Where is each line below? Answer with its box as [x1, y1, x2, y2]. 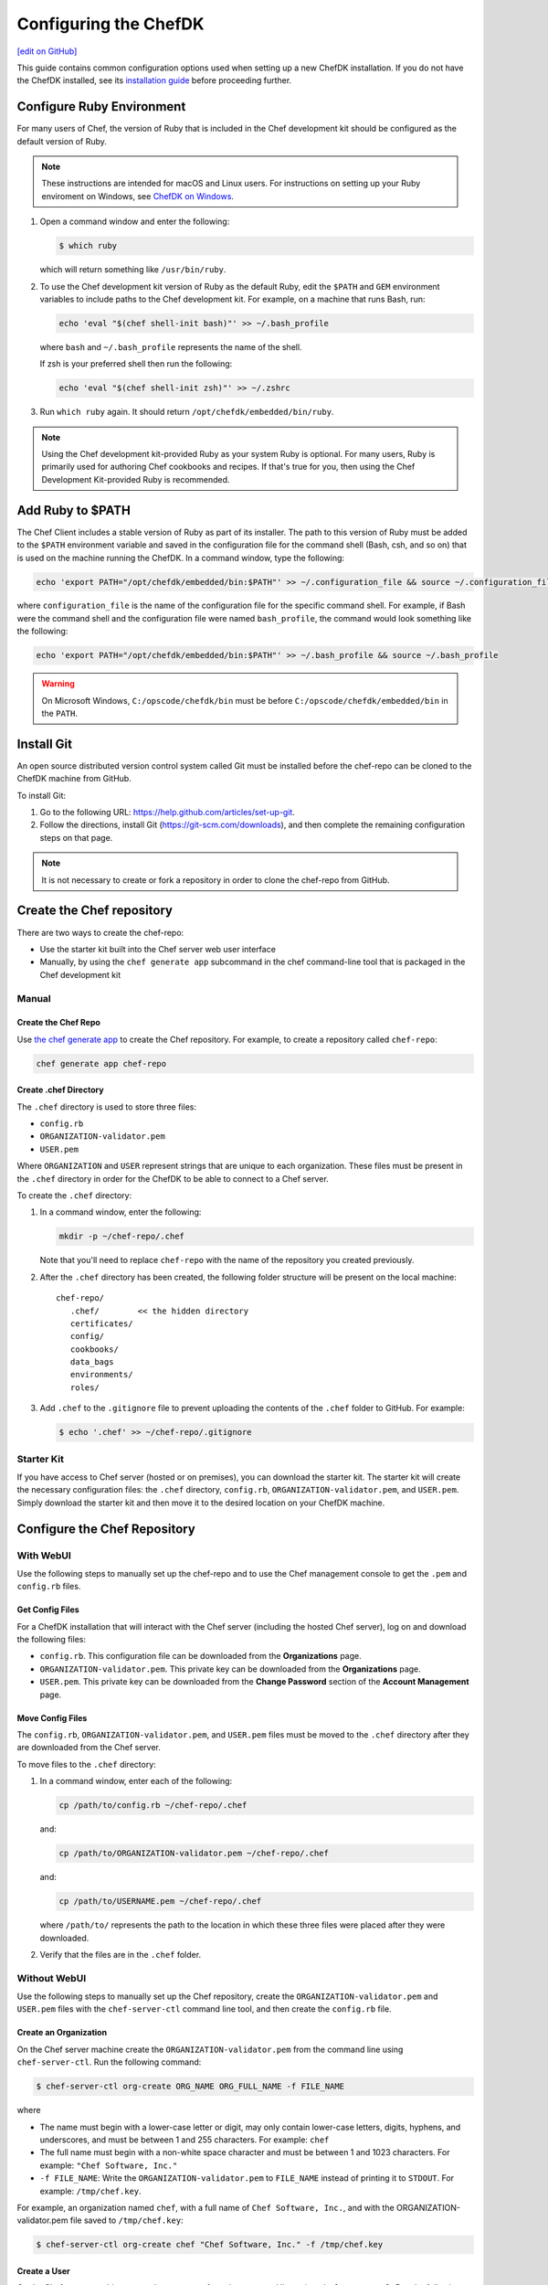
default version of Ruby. [16, 135, 107, 146]
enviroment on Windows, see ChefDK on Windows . [41, 190, 235, 201]
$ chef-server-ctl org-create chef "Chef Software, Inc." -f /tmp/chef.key [36, 2239, 384, 2250]
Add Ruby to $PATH [16, 503, 132, 518]
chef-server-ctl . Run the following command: [16, 2056, 202, 2067]
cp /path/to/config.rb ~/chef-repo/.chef [58, 1801, 248, 1811]
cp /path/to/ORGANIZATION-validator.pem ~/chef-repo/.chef [58, 1848, 329, 1859]
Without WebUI [16, 1971, 87, 1984]
